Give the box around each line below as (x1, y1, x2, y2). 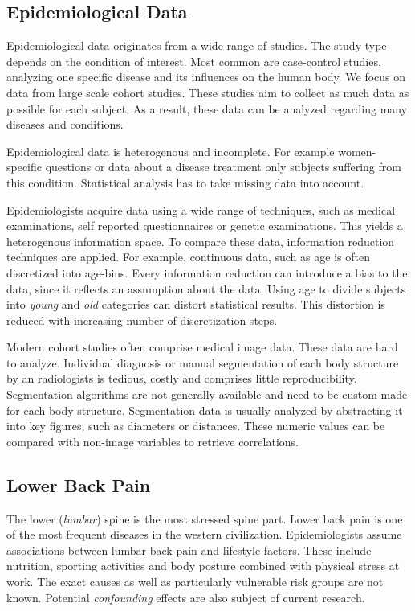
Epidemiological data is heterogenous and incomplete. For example (6, 142, 335, 159)
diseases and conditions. (6, 116, 124, 133)
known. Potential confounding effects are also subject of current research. (6, 588, 365, 605)
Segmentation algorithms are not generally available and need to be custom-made (6, 386, 408, 403)
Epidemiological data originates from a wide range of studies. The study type (6, 37, 387, 54)
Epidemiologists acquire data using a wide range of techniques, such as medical (6, 201, 396, 218)
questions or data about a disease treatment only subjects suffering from (45, 158, 401, 175)
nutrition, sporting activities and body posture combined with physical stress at (6, 557, 400, 574)
